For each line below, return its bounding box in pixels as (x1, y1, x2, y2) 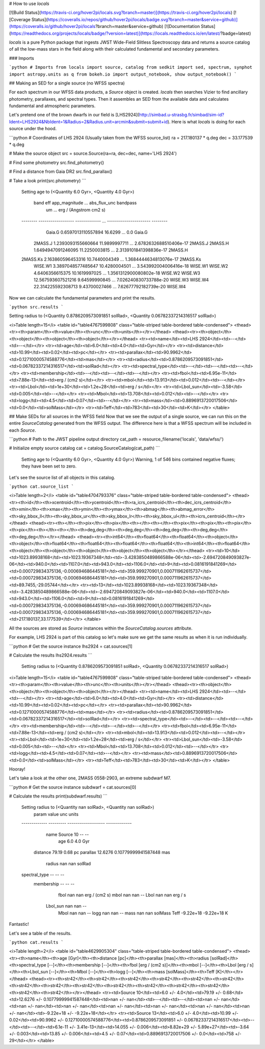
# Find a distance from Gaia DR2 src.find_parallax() (9, 168, 113, 174)
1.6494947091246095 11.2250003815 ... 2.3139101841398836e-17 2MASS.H (33, 247, 188, 253)
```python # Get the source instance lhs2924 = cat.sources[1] (9, 643, 132, 649)
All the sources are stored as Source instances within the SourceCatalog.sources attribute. (9, 625, 193, 631)
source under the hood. (9, 126, 57, 132)
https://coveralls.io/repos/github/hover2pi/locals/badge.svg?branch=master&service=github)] (47, 16, 238, 22)
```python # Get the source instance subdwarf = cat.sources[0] (9, 784, 136, 790)
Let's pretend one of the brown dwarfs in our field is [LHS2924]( (9, 112, 139, 118)
